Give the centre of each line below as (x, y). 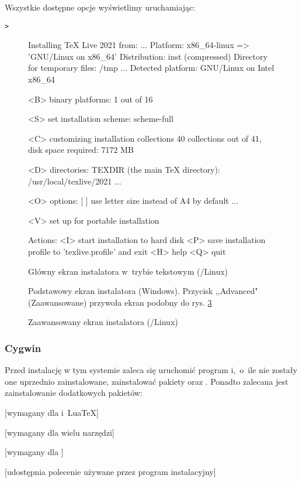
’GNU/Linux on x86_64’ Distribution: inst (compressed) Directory (148, 56)
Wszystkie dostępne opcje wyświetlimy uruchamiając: (100, 7)
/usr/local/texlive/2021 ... (75, 181)
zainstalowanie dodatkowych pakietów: (74, 393)
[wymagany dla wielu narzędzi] (60, 432)
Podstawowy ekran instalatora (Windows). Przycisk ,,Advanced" (143, 291)
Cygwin (23, 348)
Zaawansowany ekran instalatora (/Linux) (103, 322)
